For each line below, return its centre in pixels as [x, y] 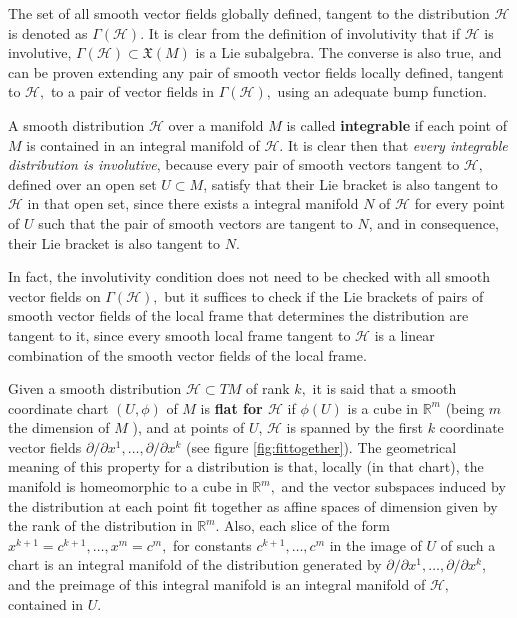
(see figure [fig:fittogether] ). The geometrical [321, 446]
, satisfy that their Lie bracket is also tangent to [350, 183]
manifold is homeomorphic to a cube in [128, 486]
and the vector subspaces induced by [393, 486]
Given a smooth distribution [95, 388]
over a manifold [216, 124]
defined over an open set [82, 183]
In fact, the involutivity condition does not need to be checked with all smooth [249, 276]
